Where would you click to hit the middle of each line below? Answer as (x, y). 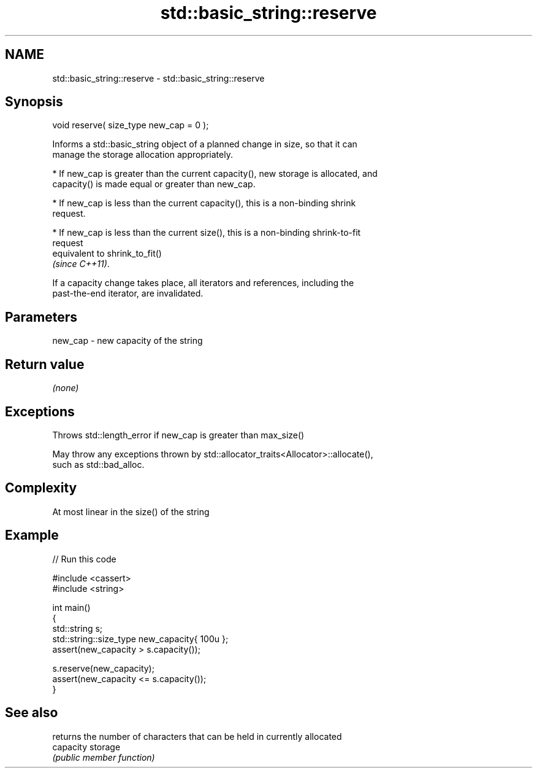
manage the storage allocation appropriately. (143, 155)
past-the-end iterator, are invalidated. (128, 293)
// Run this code (84, 559)
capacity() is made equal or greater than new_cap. (154, 184)
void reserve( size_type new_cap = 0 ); (131, 125)
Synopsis (34, 102)
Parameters (41, 317)
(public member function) (104, 757)
